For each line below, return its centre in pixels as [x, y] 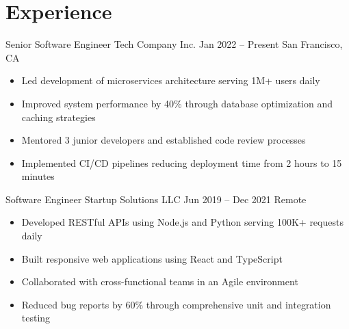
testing [36, 318]
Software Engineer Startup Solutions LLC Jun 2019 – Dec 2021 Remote [156, 199]
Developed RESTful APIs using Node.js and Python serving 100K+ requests [182, 222]
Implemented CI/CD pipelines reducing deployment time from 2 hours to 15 [182, 162]
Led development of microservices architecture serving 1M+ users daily [171, 80]
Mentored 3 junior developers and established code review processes [164, 140]
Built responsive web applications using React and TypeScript [152, 258]
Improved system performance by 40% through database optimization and [177, 103]
